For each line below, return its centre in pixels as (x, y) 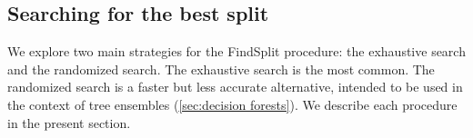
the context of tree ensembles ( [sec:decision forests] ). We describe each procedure (232, 104)
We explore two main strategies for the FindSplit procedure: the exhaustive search (236, 51)
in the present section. (69, 122)
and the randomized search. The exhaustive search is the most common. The (221, 69)
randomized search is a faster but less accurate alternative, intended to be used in (235, 87)
